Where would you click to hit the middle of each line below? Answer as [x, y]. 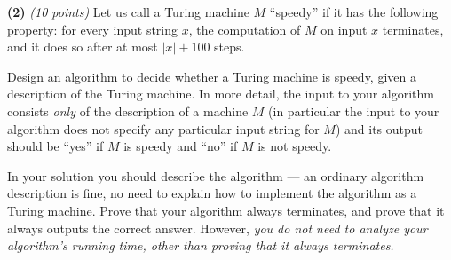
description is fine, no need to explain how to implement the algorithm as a [212, 193]
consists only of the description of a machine [128, 110]
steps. [229, 47]
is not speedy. [295, 146]
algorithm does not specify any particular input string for [163, 128]
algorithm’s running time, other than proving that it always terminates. [201, 245]
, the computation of [245, 29]
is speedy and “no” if [181, 146]
